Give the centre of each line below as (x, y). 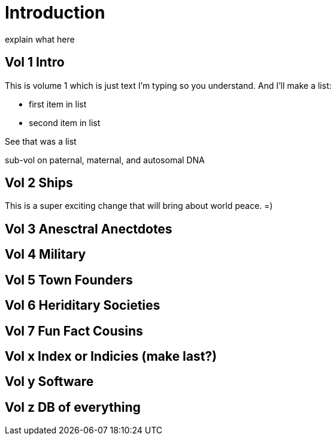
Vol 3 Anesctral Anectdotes (89, 229)
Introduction (55, 13)
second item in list (65, 122)
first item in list (58, 104)
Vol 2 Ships (39, 183)
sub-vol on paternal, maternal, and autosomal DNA (105, 160)
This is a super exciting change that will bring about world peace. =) (139, 206)
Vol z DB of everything (73, 407)
